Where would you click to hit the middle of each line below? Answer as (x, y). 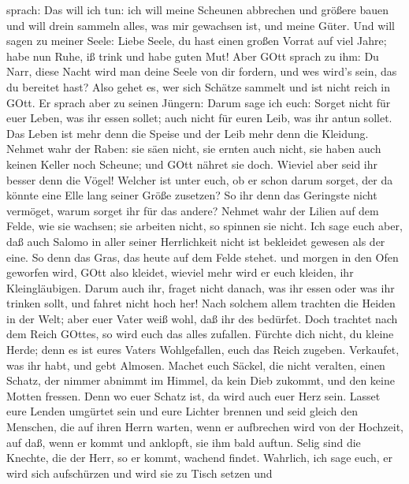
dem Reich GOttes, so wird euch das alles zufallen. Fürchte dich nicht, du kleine (200, 334)
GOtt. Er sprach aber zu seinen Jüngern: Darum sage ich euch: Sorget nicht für (199, 102)
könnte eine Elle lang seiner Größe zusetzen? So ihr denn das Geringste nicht (192, 195)
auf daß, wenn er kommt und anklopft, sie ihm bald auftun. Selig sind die (184, 442)
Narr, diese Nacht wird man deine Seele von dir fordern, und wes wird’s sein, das (202, 71)
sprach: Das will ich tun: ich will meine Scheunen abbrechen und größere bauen (198, 9)
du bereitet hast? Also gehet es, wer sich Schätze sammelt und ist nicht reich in (199, 86)
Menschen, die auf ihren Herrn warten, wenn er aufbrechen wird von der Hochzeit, (205, 427)
